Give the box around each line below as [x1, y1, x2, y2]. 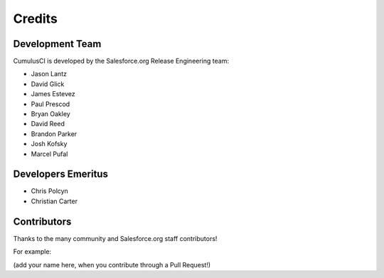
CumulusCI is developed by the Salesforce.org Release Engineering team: [13, 57, 229, 66]
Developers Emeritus [13, 168, 108, 180]
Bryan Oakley [31, 110, 70, 118]
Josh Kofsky [31, 140, 68, 148]
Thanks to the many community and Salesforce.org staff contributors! [13, 234, 218, 242]
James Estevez [31, 90, 76, 98]
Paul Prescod [31, 100, 70, 108]
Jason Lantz [31, 70, 68, 78]
